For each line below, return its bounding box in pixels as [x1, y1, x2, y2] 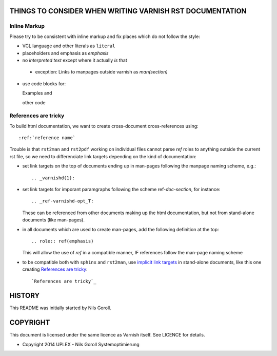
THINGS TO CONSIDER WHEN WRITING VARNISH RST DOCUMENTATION [9, 7, 247, 15]
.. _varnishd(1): [31, 175, 75, 181]
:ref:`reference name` [18, 135, 76, 141]
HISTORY [9, 291, 40, 300]
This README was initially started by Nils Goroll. [9, 305, 111, 311]
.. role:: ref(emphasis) [31, 238, 94, 244]
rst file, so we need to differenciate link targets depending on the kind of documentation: [9, 153, 197, 159]
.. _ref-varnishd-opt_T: [31, 198, 94, 204]
